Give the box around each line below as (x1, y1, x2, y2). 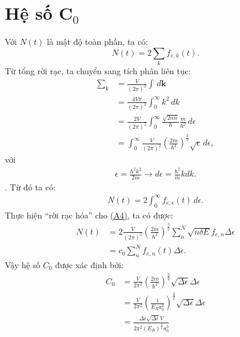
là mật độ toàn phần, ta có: (47, 35, 148, 48)
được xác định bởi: (55, 258, 124, 271)
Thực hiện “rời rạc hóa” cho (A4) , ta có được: (5, 208, 174, 221)
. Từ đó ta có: (5, 180, 56, 193)
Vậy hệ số (5, 258, 41, 271)
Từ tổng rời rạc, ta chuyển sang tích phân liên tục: (5, 65, 191, 77)
